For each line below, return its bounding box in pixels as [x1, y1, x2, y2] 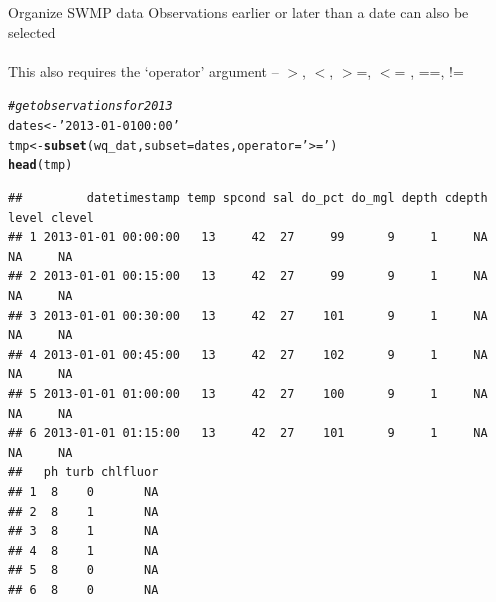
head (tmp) [8, 158, 73, 173]
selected [8, 21, 56, 42]
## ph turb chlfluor [8, 465, 159, 480]
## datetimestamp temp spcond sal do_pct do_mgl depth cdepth [8, 191, 488, 205]
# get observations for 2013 [8, 99, 173, 114]
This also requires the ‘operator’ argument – [8, 60, 279, 81]
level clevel [8, 210, 94, 225]
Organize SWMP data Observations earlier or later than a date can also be [8, 2, 469, 22]
